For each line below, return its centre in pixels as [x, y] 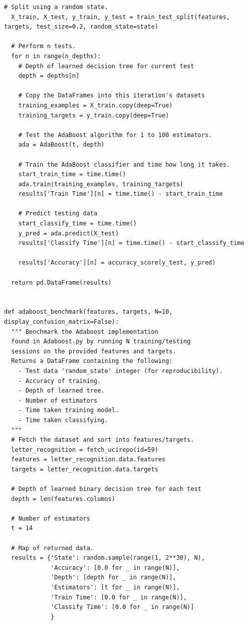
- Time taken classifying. [63, 420]
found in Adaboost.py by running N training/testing [101, 342]
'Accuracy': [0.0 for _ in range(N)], [115, 568]
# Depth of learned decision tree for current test [106, 66]
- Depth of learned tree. [61, 391]
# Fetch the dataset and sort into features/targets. [103, 440]
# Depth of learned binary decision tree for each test [106, 489]
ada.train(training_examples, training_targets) [101, 184]
